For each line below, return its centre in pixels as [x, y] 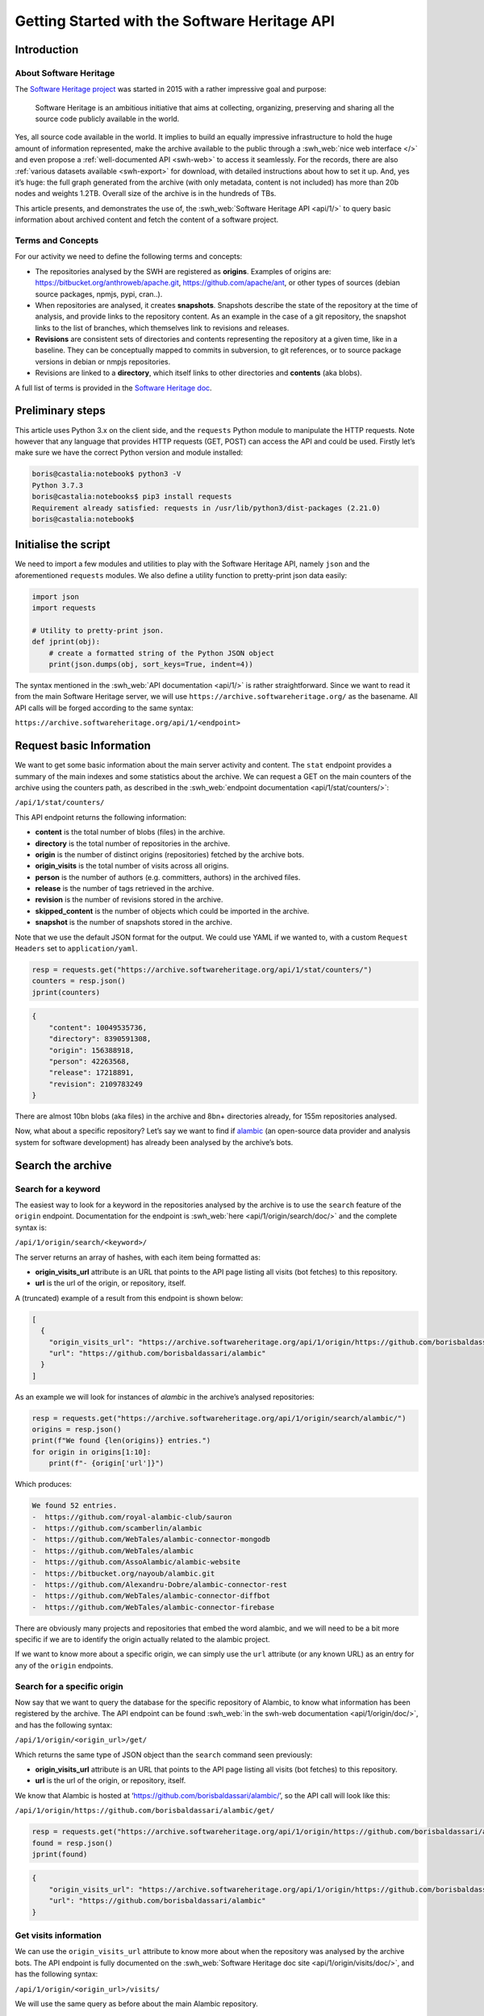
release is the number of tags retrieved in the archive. [125, 889]
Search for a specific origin [69, 1686]
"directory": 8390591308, [100, 1039]
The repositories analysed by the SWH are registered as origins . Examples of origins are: [183, 271]
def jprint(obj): [66, 642]
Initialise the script [63, 545]
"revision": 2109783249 [96, 1084]
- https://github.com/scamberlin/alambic [117, 1528]
